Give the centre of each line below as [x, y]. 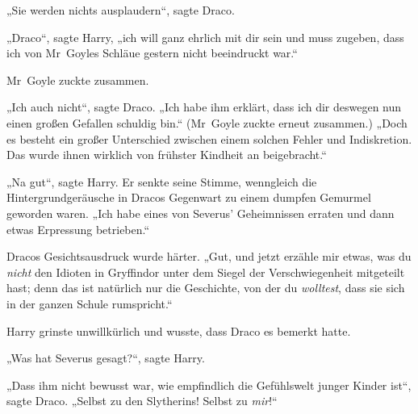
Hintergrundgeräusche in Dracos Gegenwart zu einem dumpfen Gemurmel [189, 197]
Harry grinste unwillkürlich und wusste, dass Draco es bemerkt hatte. [179, 330]
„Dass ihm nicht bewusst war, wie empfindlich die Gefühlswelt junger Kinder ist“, [209, 385]
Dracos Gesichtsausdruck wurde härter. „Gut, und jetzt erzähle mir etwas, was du [209, 256]
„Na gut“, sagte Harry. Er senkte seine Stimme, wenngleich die [162, 181]
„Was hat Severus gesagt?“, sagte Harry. [106, 358]
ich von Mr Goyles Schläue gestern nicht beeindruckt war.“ [152, 53]
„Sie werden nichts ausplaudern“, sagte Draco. [121, 10]
